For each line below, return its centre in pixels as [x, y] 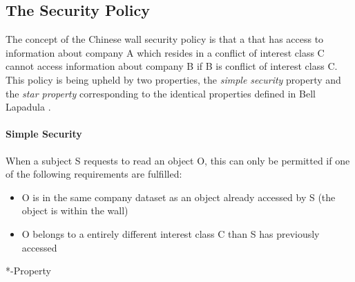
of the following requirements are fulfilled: [94, 174]
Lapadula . [28, 107]
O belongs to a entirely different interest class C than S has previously [171, 233]
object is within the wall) [75, 210]
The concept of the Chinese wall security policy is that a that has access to [165, 39]
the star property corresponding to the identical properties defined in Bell [161, 93]
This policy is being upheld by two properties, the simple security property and [173, 79]
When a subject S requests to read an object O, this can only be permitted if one [178, 160]
